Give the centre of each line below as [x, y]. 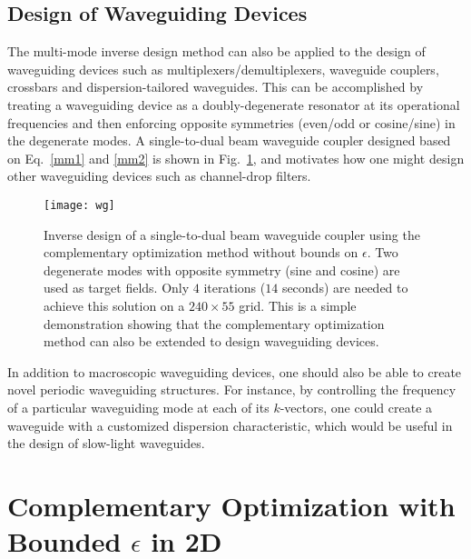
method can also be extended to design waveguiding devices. [211, 341]
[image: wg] [79, 205]
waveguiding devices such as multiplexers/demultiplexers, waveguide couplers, [223, 69]
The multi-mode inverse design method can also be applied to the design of [216, 51]
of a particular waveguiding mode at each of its [138, 407]
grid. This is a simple [298, 305]
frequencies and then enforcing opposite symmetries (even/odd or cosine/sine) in [231, 122]
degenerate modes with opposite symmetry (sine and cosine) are [222, 270]
